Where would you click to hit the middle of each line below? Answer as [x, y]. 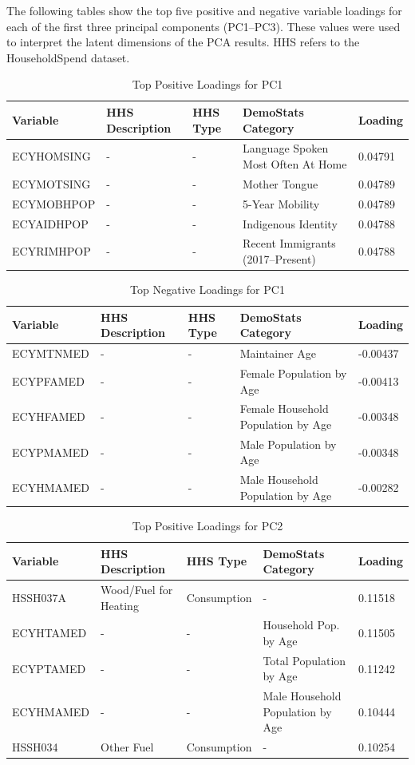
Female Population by [293, 373]
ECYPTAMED [49, 668]
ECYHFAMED [49, 416]
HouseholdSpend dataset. [68, 57]
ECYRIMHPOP [51, 251]
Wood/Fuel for [137, 589]
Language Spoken [286, 148]
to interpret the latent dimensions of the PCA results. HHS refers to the [183, 42]
